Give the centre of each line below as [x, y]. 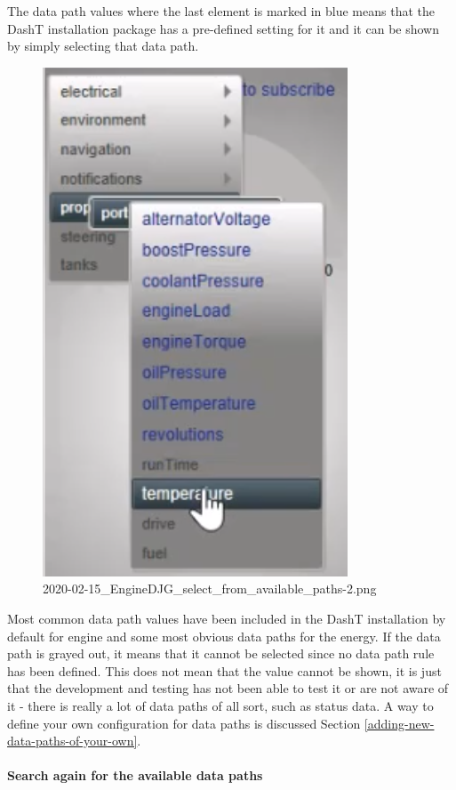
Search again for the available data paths [135, 775]
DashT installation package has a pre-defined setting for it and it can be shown [223, 28]
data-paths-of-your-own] [72, 741]
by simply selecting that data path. [103, 46]
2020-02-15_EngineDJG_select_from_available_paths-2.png [210, 588]
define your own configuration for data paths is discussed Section [184, 723]
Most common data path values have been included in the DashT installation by [227, 618]
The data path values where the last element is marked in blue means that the [221, 11]
